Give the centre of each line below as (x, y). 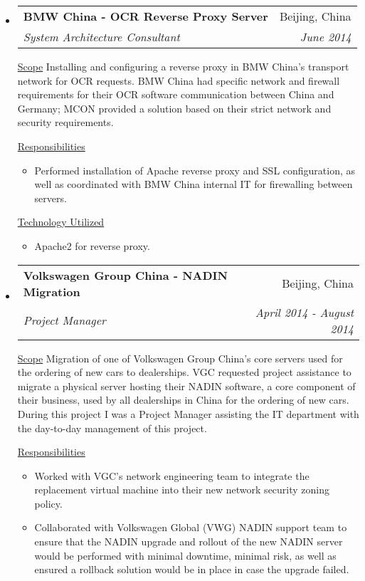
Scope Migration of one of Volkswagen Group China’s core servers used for (180, 358)
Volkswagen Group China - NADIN (125, 275)
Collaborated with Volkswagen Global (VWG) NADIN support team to (191, 527)
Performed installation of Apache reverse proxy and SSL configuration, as (195, 170)
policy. (48, 503)
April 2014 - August (304, 312)
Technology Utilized (61, 222)
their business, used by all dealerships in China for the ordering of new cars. (183, 400)
